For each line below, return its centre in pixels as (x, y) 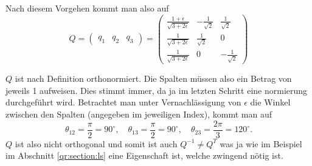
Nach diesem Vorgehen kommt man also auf (87, 8)
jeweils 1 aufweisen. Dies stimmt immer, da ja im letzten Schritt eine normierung (157, 90)
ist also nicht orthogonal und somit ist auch (96, 143)
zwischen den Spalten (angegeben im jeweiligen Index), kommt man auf (139, 114)
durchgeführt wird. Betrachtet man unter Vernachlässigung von (123, 102)
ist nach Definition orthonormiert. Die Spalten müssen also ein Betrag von (153, 78)
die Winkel (270, 102)
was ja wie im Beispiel (261, 143)
